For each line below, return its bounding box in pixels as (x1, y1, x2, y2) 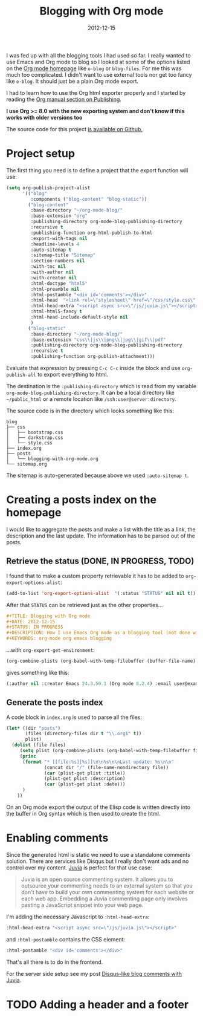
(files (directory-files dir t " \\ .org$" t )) (25, 730, 142, 737)
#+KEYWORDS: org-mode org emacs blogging (6, 635, 112, 642)
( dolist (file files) (11, 742, 66, 748)
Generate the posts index (6, 697, 103, 708)
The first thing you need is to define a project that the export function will (6, 166, 188, 174)
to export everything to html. (37, 371, 109, 378)
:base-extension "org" (30, 213, 88, 219)
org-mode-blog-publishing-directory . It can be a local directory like (6, 389, 175, 396)
